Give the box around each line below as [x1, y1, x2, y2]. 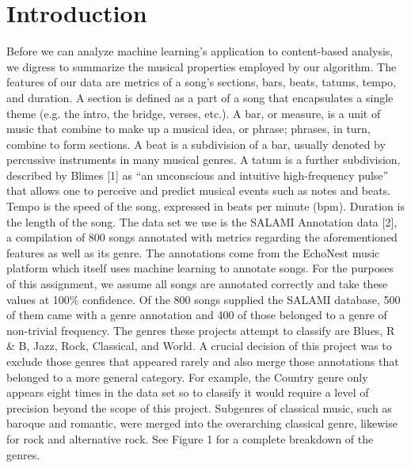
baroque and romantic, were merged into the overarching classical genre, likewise [6, 415, 398, 432]
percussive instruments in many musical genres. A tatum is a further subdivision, [6, 151, 401, 168]
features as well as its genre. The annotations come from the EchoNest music [6, 244, 380, 261]
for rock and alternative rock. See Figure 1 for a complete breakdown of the [6, 430, 374, 447]
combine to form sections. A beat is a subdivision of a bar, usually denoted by [6, 135, 386, 152]
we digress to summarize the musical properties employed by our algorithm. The [6, 58, 397, 74]
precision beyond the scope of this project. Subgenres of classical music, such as [6, 399, 392, 416]
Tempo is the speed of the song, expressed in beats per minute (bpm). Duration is [6, 198, 405, 215]
